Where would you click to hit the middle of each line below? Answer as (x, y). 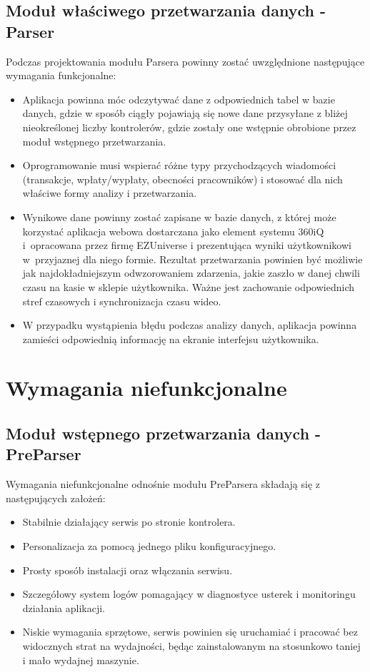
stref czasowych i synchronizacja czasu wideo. (122, 301)
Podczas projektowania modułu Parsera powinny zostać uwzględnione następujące (185, 61)
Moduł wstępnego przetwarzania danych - (164, 433)
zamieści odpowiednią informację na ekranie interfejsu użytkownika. (171, 338)
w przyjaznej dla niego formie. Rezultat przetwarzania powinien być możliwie (192, 259)
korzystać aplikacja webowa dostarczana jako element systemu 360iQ (173, 231)
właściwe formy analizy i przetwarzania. (110, 193)
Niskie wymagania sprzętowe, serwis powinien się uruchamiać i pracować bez (190, 632)
